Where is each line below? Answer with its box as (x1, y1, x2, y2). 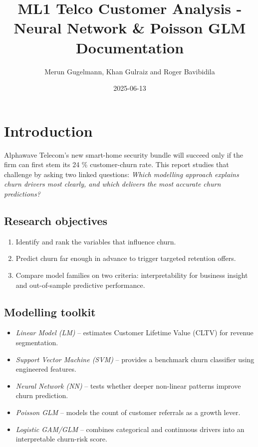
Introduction (4, 120, 93, 141)
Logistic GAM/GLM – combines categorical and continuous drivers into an (15, 424, 245, 434)
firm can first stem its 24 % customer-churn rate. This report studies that (4, 159, 229, 170)
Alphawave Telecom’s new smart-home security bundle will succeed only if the (4, 149, 244, 160)
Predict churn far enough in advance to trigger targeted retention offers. (15, 253, 236, 263)
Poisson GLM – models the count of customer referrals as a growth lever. (15, 407, 241, 417)
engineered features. (15, 364, 76, 374)
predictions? (4, 189, 40, 199)
